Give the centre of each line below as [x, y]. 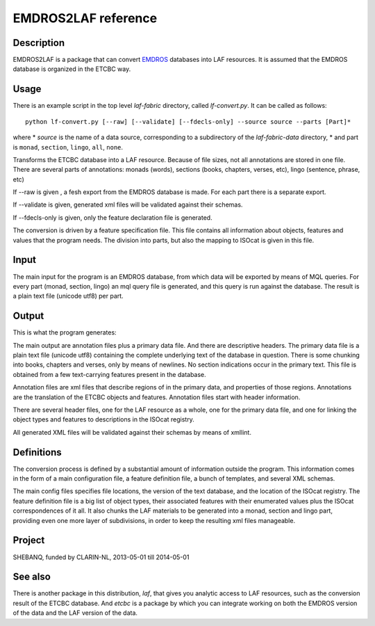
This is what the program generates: [65, 332]
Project [29, 540]
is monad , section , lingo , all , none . [68, 147]
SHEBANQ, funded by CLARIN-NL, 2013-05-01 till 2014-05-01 [101, 557]
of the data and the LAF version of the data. [75, 613]
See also [32, 577]
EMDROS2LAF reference [85, 18]
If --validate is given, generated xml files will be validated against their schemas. [128, 204]
